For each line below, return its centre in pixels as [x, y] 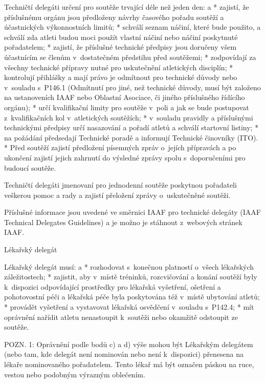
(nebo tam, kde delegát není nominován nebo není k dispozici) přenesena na [124, 354]
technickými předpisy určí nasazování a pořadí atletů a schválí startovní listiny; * [131, 127]
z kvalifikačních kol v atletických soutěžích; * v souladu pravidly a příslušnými [129, 117]
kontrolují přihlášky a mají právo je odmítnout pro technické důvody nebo [121, 77]
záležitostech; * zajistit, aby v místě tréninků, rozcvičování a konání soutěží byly [131, 277]
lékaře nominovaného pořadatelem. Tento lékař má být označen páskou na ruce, [129, 364]
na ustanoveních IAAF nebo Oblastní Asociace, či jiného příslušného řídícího [125, 97]
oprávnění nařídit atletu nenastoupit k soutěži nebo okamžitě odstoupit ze [121, 317]
